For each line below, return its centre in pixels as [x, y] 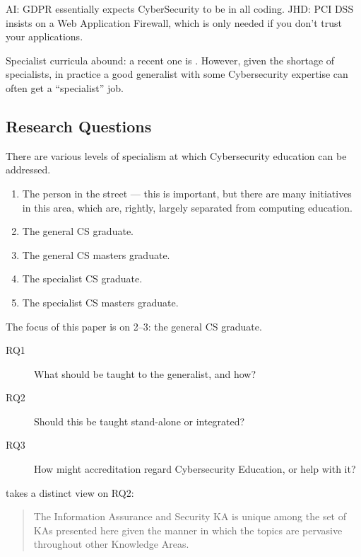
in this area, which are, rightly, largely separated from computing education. [187, 207]
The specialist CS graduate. [82, 278]
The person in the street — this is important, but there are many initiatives [187, 193]
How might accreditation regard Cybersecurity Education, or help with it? [195, 469]
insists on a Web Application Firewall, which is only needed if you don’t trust [174, 22]
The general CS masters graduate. [96, 254]
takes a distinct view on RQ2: [70, 492]
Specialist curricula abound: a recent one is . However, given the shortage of [170, 60]
